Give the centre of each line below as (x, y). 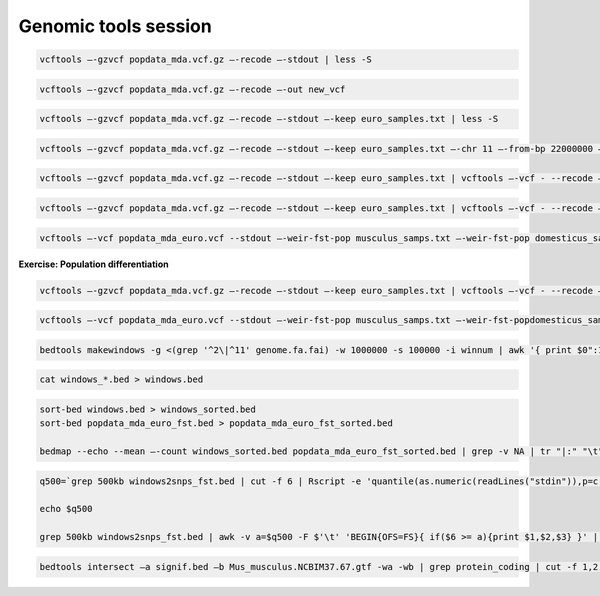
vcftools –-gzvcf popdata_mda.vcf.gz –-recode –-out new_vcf (192, 89)
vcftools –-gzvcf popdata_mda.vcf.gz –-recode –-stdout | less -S (205, 59)
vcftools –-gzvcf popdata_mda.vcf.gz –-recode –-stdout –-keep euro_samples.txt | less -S (269, 119)
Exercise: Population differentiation (93, 264)
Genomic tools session (115, 26)
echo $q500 (66, 509)
